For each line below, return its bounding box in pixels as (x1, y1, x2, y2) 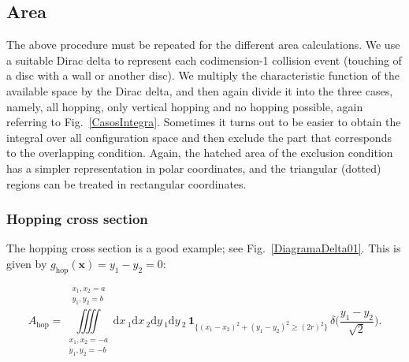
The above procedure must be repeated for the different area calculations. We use (6, 36, 400, 53)
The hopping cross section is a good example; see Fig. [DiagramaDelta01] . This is (6, 240, 401, 256)
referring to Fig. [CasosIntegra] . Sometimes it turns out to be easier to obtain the (6, 114, 401, 130)
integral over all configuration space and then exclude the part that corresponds (6, 129, 392, 145)
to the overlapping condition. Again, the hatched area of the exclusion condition (6, 144, 393, 161)
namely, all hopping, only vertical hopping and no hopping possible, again (6, 98, 363, 114)
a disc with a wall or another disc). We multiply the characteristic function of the (6, 67, 400, 84)
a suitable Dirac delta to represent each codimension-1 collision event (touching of (6, 51, 402, 68)
